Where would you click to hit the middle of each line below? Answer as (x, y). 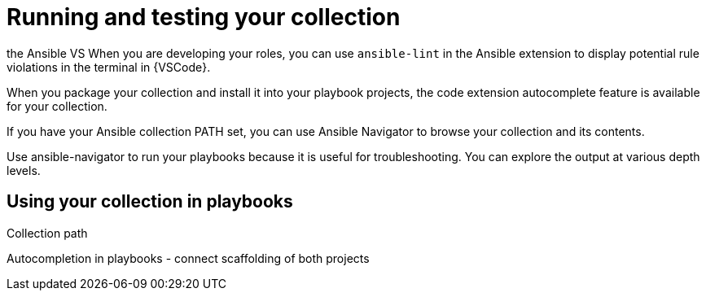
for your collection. (57, 106)
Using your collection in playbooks (150, 202)
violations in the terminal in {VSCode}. (109, 67)
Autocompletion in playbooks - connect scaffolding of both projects (188, 258)
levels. (24, 170)
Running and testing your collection (204, 17)
